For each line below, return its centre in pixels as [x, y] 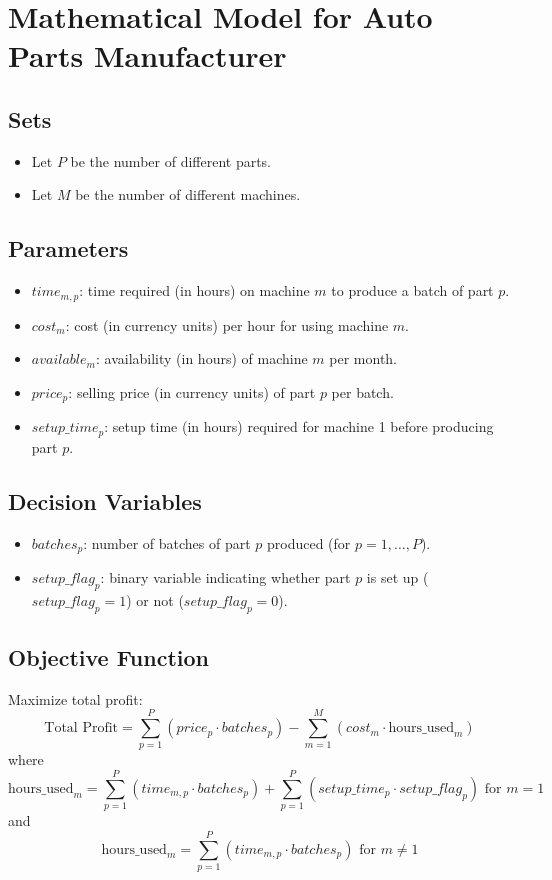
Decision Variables [105, 500]
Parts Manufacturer [147, 55]
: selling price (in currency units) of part [192, 391]
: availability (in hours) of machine [201, 358]
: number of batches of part [167, 542]
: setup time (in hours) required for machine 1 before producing [299, 426]
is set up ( [397, 576]
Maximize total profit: [75, 698]
